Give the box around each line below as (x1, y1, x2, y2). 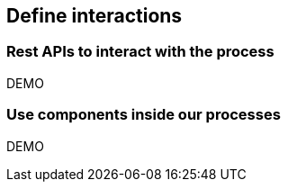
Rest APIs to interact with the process (6, 42, 274, 61)
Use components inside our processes (6, 105, 281, 124)
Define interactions (6, 4, 183, 27)
